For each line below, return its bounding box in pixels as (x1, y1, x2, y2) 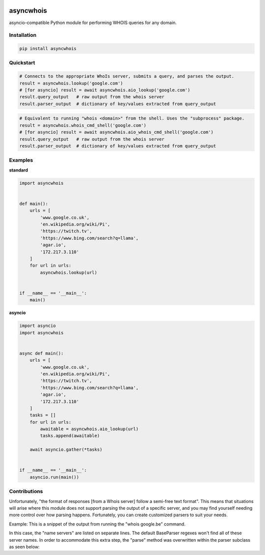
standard (9, 167, 28, 173)
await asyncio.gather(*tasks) (29, 447, 103, 452)
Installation (9, 32, 37, 39)
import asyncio (19, 323, 56, 329)
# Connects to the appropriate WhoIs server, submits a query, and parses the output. (19, 74, 235, 79)
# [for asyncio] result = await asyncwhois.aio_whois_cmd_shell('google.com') (19, 129, 213, 135)
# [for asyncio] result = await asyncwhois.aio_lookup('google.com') (19, 87, 190, 93)
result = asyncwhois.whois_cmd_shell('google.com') (19, 122, 147, 128)
